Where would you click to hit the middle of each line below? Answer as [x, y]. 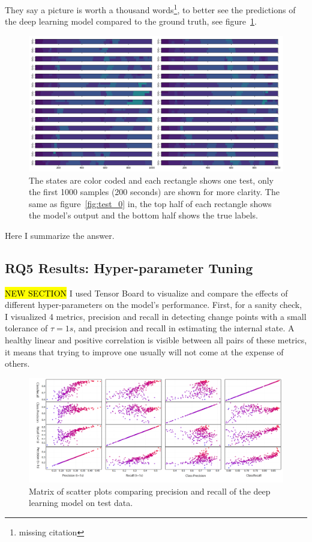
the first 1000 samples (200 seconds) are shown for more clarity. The [154, 192]
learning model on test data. [81, 503]
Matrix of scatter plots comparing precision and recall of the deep [150, 491]
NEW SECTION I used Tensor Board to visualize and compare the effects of [146, 293]
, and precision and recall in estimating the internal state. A [184, 328]
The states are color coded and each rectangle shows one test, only [151, 180]
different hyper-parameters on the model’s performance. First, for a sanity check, [154, 305]
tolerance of [26, 328]
